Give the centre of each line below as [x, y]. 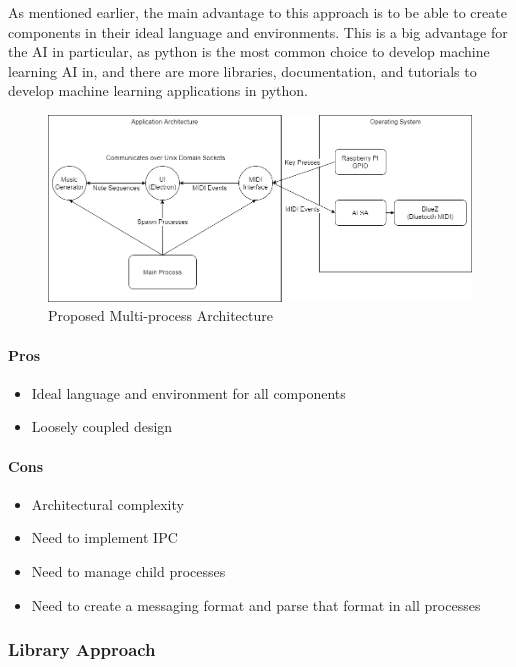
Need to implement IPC [104, 537]
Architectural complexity [107, 503]
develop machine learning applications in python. [158, 90]
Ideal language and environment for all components [188, 392]
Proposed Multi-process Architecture [160, 315]
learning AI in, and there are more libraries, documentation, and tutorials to [242, 70]
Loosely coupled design [102, 426]
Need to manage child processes [128, 570]
